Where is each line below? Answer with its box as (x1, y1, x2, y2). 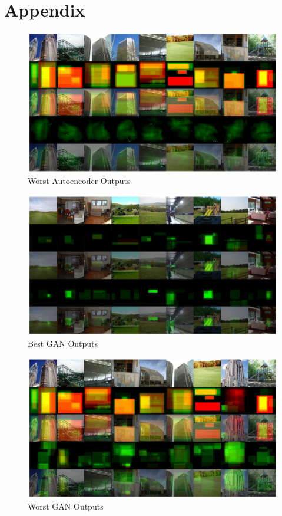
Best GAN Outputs (28, 337, 98, 350)
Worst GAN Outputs (28, 500, 104, 512)
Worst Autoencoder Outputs (28, 175, 131, 187)
